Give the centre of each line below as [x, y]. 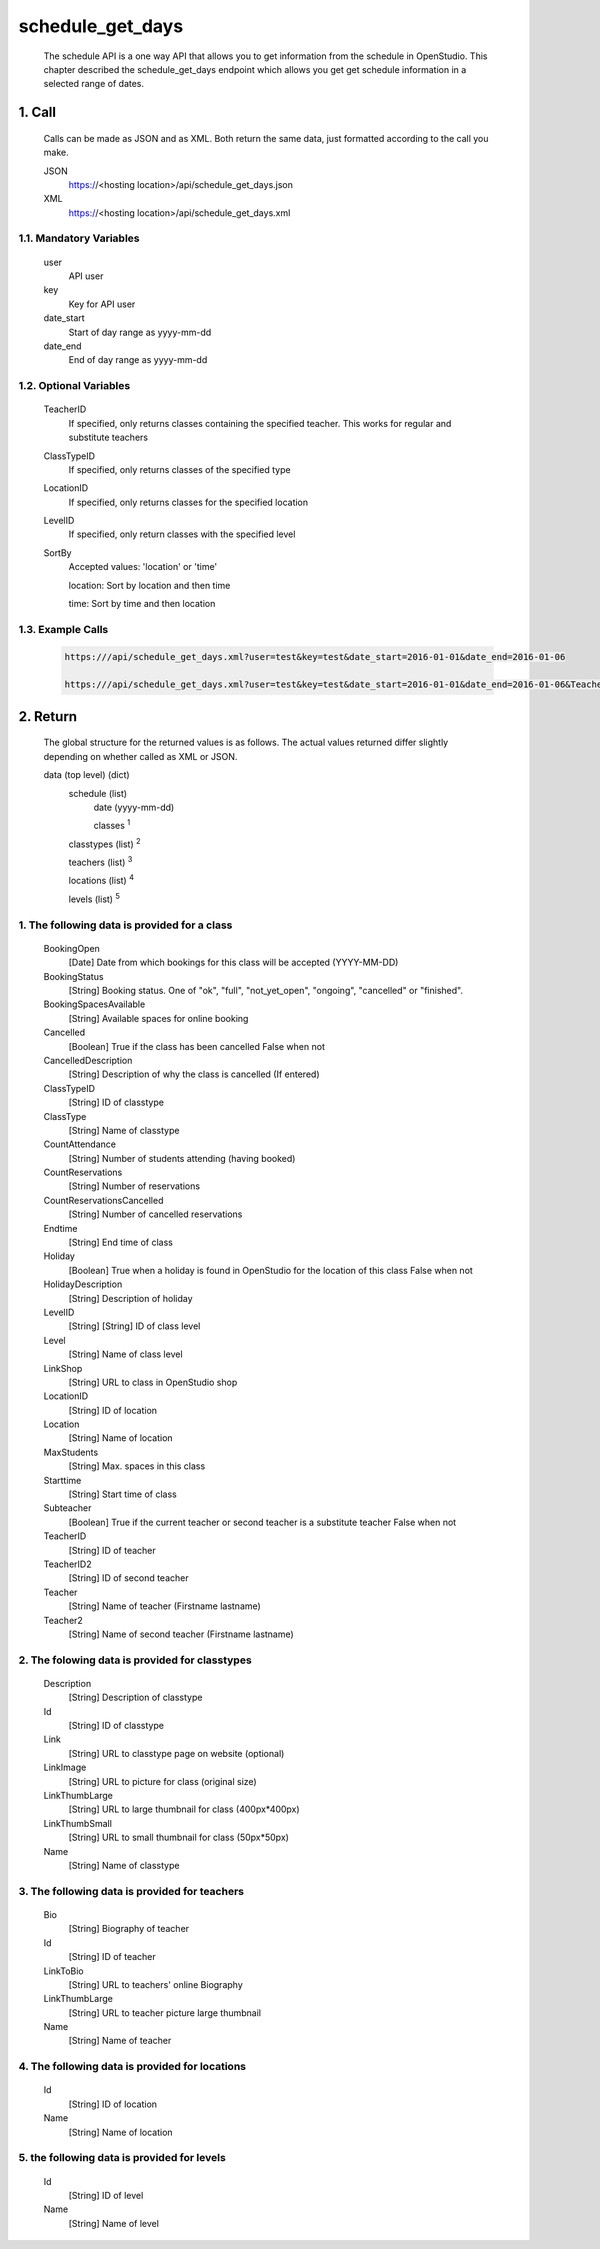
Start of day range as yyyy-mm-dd [140, 332]
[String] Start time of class [122, 1494]
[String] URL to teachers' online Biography [156, 1984]
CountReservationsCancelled [103, 1200]
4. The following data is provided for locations [132, 2067]
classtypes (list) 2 [104, 843]
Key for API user [102, 304]
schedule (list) [98, 793]
